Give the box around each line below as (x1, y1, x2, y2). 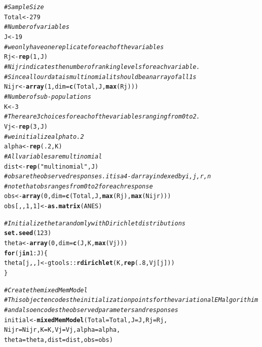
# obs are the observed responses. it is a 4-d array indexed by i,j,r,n (4, 173, 211, 180)
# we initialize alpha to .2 (4, 133, 84, 140)
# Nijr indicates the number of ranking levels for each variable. (4, 63, 200, 70)
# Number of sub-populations (4, 93, 91, 100)
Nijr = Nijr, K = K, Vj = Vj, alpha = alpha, (4, 326, 121, 334)
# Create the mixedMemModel (4, 286, 88, 294)
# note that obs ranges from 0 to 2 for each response (4, 182, 153, 190)
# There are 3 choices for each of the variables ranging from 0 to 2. (4, 113, 200, 121)
